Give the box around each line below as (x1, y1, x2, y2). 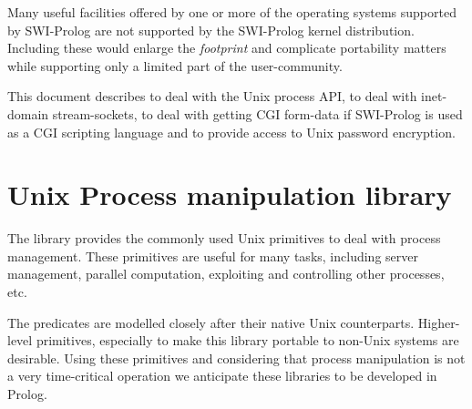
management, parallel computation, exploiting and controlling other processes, (7, 264, 445, 283)
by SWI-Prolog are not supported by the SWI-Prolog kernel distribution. (7, 20, 415, 39)
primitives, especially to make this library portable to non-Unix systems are (36, 331, 459, 350)
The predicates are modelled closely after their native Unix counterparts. (7, 312, 415, 332)
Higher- (417, 312, 460, 332)
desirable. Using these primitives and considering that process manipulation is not (7, 348, 466, 367)
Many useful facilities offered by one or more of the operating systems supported (7, 3, 457, 21)
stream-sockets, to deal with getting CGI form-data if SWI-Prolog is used (52, 104, 463, 123)
